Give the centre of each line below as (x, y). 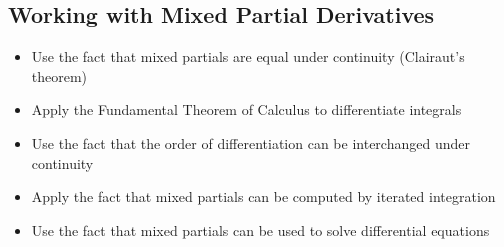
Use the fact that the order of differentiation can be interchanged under (250, 142)
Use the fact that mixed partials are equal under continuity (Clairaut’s (248, 56)
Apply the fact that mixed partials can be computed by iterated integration (263, 196)
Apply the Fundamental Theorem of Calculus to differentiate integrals (246, 109)
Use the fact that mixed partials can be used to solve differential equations (260, 229)
